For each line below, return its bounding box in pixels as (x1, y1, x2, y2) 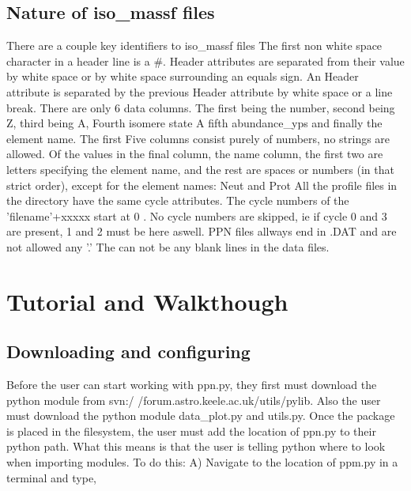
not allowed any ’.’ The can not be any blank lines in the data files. (6, 238, 330, 255)
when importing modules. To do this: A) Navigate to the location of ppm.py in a (6, 454, 398, 470)
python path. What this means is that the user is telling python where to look (6, 438, 386, 455)
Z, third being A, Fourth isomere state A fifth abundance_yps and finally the (6, 115, 383, 131)
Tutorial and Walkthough (6, 285, 288, 317)
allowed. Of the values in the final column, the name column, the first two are (6, 145, 383, 162)
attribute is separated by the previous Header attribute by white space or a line (6, 83, 393, 100)
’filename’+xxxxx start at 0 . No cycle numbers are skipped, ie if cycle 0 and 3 (6, 207, 387, 224)
